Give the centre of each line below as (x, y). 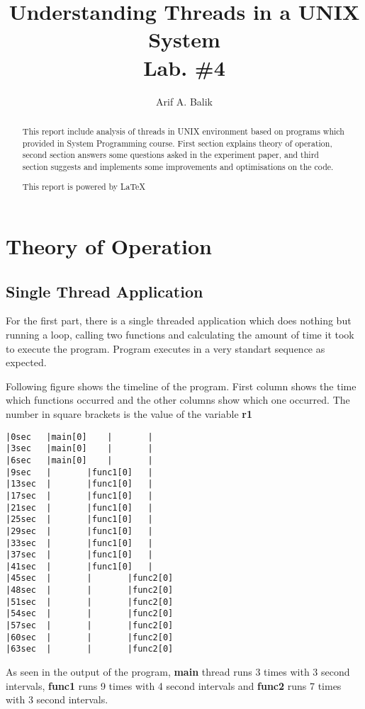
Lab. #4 (184, 67)
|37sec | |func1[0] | (79, 555)
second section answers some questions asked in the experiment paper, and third (170, 155)
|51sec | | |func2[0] (90, 602)
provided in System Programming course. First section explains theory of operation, (177, 143)
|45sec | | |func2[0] (90, 578)
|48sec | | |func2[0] (90, 590)
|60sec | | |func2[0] (90, 637)
